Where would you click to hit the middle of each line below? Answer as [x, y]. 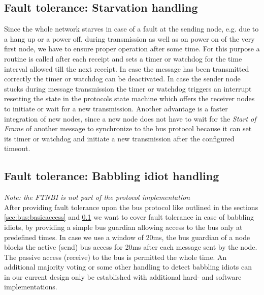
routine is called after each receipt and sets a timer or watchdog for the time [123, 58]
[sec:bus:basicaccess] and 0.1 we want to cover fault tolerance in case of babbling [129, 217]
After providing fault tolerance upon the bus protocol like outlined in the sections [131, 207]
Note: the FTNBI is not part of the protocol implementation [97, 197]
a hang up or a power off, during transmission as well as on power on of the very [129, 38]
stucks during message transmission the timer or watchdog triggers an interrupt [128, 88]
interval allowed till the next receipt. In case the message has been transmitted [127, 68]
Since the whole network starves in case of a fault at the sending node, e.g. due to [131, 29]
